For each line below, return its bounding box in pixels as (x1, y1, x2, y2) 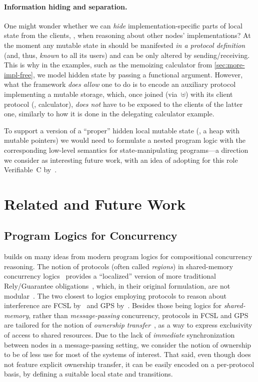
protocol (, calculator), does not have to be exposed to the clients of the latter (4, 98, 243, 109)
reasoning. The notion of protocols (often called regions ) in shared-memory (4, 261, 233, 271)
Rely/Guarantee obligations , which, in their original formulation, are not (4, 281, 230, 291)
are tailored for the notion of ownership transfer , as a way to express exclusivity (4, 320, 252, 330)
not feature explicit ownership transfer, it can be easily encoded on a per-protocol (4, 359, 254, 369)
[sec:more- (214, 59, 245, 70)
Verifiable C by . (4, 164, 57, 175)
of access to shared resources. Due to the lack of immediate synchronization (4, 330, 235, 340)
